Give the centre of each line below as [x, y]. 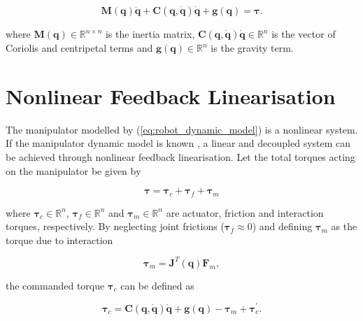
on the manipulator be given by [73, 170]
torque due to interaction [59, 240]
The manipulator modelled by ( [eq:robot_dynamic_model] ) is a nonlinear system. [182, 129]
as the [344, 226]
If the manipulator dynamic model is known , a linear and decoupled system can [178, 143]
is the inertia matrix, [150, 34]
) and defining [282, 226]
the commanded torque [55, 285]
